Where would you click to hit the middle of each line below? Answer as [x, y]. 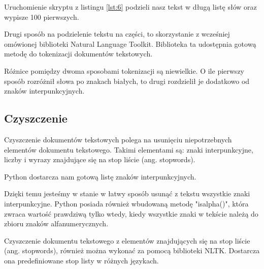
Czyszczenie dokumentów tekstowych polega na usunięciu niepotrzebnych [118, 139]
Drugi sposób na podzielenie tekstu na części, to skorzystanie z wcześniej [117, 34]
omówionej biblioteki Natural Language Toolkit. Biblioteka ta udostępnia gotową [130, 43]
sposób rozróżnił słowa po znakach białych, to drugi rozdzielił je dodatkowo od [127, 81]
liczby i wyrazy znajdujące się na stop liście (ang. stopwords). [100, 159]
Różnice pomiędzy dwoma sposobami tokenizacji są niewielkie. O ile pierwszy [124, 70]
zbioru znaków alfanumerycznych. [56, 223]
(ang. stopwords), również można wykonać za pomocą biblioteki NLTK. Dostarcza [132, 250]
